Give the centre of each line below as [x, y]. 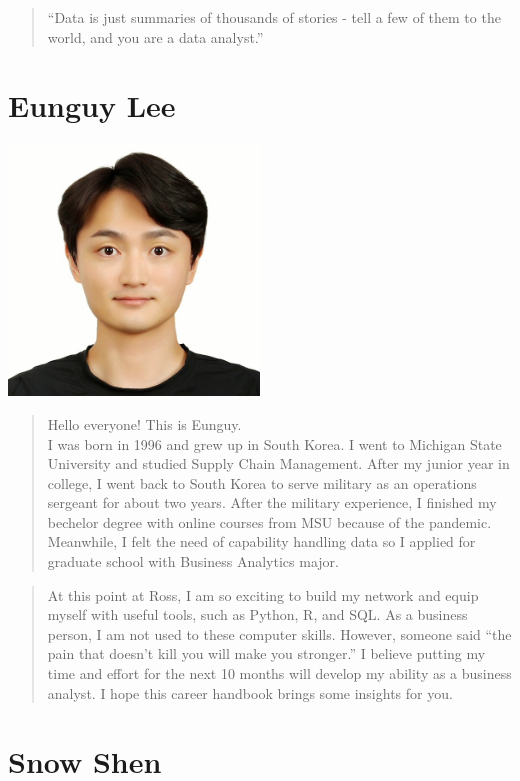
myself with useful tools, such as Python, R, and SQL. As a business [257, 614]
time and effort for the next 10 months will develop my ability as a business [279, 673]
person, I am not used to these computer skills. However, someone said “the [279, 633]
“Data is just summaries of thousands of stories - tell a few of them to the [274, 17]
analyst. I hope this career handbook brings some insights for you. [250, 692]
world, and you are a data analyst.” [155, 36]
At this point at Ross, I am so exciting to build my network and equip [263, 594]
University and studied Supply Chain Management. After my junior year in [278, 463]
